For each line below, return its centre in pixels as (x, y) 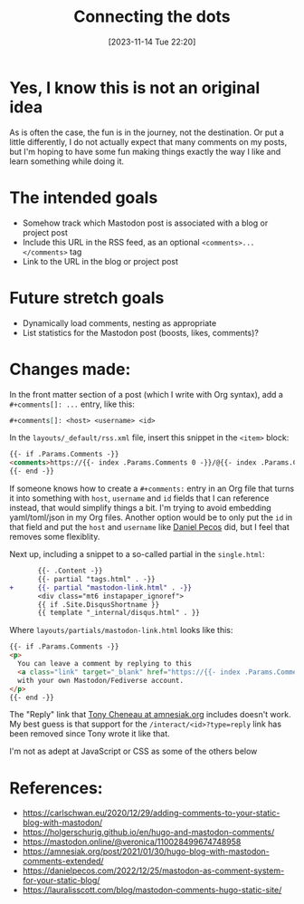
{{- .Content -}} (70, 571)
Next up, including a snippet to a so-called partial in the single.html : (137, 554)
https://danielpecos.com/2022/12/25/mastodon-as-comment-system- (153, 870)
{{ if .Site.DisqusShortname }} (99, 604)
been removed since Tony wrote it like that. (90, 734)
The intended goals (84, 197)
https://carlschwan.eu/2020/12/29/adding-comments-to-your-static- (151, 813)
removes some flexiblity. (55, 537)
